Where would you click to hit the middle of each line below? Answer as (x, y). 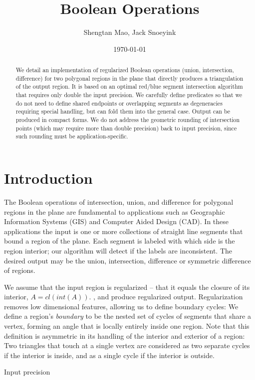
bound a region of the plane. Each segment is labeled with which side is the (120, 241)
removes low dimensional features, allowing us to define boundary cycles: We (121, 306)
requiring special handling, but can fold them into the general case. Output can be (123, 111)
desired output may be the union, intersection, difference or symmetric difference (127, 260)
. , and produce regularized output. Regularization (166, 297)
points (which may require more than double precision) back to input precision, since (126, 128)
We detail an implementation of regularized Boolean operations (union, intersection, (125, 70)
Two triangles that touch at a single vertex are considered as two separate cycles (127, 345)
